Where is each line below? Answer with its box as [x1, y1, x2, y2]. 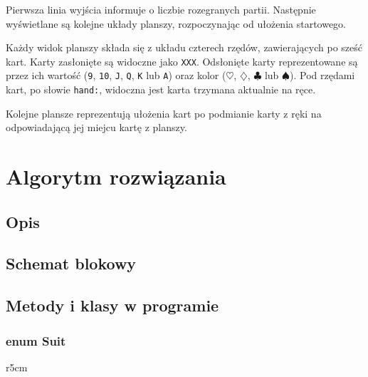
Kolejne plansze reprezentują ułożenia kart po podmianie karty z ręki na [6, 105, 322, 120]
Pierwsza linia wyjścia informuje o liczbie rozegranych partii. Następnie [6, 2, 316, 16]
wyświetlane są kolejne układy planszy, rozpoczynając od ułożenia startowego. [6, 16, 347, 31]
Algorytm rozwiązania [6, 162, 226, 191]
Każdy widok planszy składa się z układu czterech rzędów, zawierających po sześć [6, 40, 363, 55]
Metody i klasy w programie [6, 294, 219, 316]
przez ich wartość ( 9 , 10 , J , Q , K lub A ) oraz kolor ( [6, 68, 226, 83]
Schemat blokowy [6, 252, 137, 274]
